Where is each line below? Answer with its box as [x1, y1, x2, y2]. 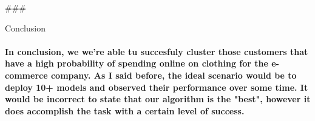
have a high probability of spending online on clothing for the [5, 57, 268, 70]
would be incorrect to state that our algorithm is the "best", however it [5, 93, 311, 105]
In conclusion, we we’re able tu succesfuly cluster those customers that [5, 45, 308, 57]
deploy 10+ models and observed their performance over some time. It [5, 80, 308, 93]
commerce [5, 68, 48, 81]
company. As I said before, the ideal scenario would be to [50, 68, 297, 81]
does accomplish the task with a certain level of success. [5, 104, 245, 117]
